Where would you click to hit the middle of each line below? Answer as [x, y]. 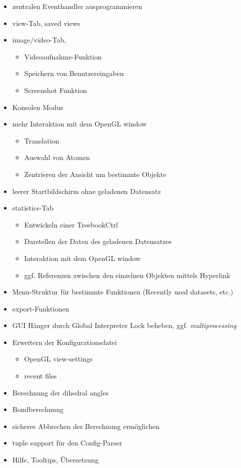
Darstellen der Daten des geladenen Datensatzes [98, 241]
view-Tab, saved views [46, 23]
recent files [40, 376]
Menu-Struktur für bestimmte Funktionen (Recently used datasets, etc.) [123, 292]
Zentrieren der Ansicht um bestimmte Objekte [95, 174]
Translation [42, 140]
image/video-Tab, [39, 40]
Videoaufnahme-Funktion [63, 56]
